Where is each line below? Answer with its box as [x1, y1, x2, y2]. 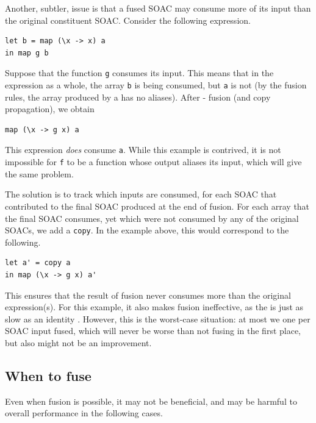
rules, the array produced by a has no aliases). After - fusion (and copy [5, 90, 271, 103]
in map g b [5, 48, 49, 57]
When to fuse [5, 366, 92, 385]
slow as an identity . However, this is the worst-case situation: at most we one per [5, 312, 311, 325]
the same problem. [5, 167, 74, 180]
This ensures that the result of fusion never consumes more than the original [5, 288, 291, 301]
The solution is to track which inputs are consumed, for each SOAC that [5, 188, 277, 201]
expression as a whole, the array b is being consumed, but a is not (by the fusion [5, 79, 307, 91]
